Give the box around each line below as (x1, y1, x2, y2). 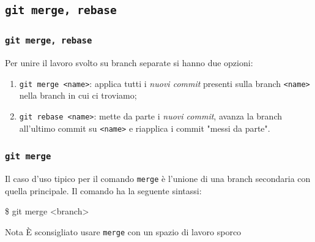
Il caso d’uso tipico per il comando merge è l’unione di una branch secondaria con (5, 172, 311, 185)
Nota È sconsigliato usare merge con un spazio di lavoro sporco (5, 225, 242, 238)
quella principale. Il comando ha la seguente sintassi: (5, 184, 202, 197)
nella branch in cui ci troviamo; (19, 89, 137, 102)
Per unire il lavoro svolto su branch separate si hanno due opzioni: (5, 56, 253, 69)
